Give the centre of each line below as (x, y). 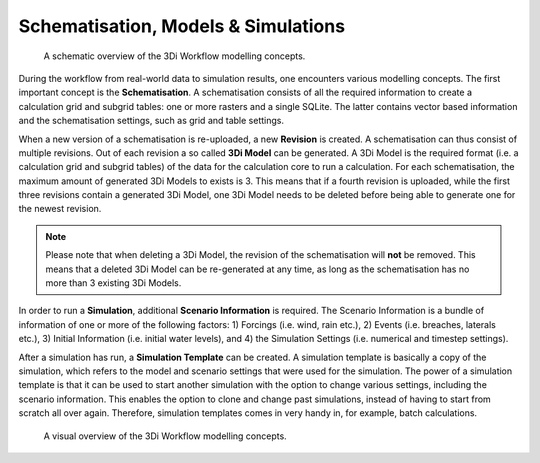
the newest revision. (60, 209)
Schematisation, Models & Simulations (181, 26)
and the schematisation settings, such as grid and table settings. (151, 121)
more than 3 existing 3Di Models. (113, 283)
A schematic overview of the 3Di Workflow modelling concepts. (174, 56)
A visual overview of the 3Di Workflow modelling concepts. (165, 436)
